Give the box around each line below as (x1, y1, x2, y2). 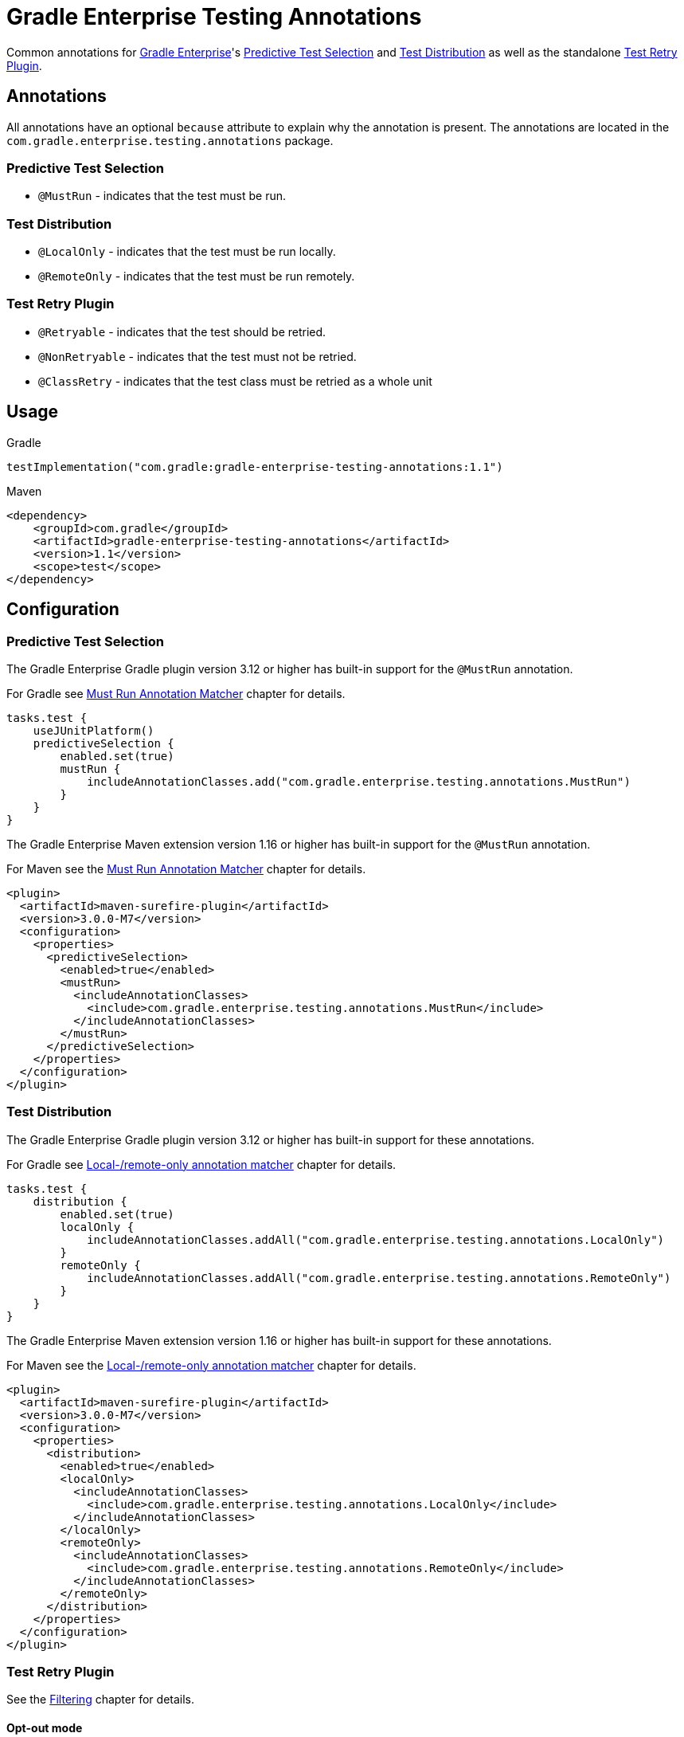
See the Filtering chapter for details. (6, 1692, 195, 1707)
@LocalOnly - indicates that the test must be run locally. (38, 245, 336, 259)
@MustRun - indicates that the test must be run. (38, 189, 286, 203)
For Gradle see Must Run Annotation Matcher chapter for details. (6, 686, 346, 700)
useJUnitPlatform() (33, 723, 154, 737)
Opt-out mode (6, 1721, 83, 1735)
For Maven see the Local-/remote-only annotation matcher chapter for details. (6, 1358, 416, 1372)
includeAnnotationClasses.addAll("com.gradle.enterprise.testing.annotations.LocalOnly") (87, 1233, 665, 1246)
